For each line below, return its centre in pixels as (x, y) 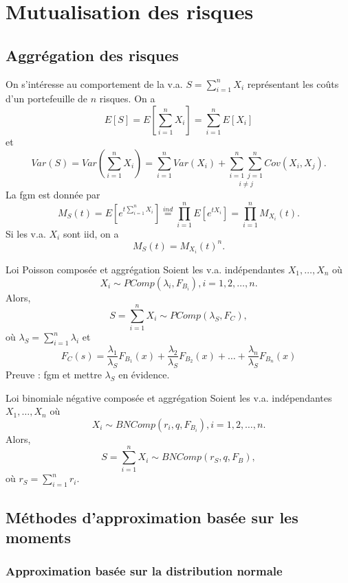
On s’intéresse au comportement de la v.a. (94, 83)
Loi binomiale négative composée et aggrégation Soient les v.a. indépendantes (169, 397)
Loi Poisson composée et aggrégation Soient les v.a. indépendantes (145, 270)
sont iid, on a (91, 233)
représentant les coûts (293, 83)
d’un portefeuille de (47, 99)
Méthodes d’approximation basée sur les (152, 517)
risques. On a (127, 99)
